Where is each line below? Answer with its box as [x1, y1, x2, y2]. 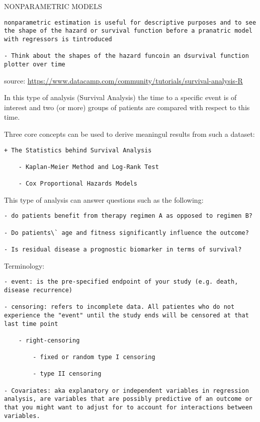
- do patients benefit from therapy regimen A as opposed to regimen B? [4, 212, 252, 220]
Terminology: [4, 260, 45, 271]
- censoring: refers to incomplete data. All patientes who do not [4, 303, 235, 311]
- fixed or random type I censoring [33, 354, 155, 361]
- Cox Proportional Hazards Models [18, 180, 137, 188]
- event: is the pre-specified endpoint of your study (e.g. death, [4, 278, 238, 286]
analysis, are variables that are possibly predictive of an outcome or [4, 395, 252, 403]
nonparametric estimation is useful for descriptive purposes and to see [4, 19, 256, 26]
